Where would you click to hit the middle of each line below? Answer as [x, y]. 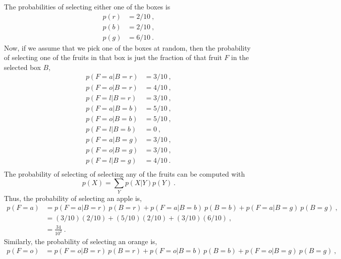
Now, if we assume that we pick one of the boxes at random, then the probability [127, 47]
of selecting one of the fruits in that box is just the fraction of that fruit [113, 57]
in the [240, 57]
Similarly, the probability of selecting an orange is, [81, 241]
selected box [23, 67]
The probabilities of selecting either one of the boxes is [87, 6]
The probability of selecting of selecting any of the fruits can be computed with [125, 173]
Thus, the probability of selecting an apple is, [73, 198]
